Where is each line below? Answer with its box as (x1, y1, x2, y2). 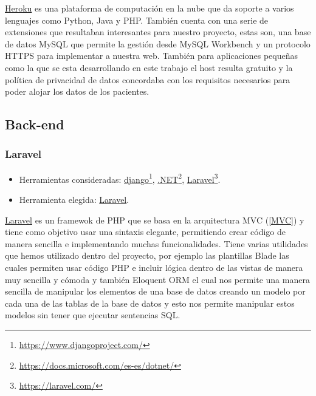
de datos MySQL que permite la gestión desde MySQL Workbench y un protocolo (5, 37, 311, 50)
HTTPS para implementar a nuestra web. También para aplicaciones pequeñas (5, 49, 298, 62)
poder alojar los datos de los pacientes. (5, 85, 149, 98)
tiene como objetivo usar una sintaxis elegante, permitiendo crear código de (5, 225, 286, 238)
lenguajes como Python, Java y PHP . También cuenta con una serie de (5, 13, 269, 26)
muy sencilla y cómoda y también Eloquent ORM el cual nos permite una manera (5, 273, 310, 285)
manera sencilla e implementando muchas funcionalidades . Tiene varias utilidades (5, 237, 308, 250)
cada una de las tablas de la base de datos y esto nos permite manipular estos (5, 296, 295, 309)
